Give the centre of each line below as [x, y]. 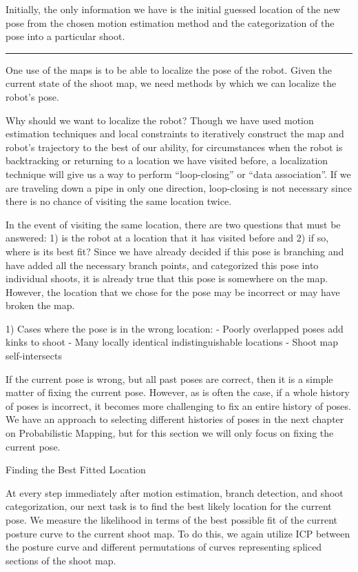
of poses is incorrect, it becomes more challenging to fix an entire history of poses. [178, 405]
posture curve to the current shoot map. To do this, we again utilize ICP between [178, 533]
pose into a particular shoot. [65, 36]
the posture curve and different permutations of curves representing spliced [164, 547]
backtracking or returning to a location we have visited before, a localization [167, 160]
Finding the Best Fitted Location [76, 470]
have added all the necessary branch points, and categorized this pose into [162, 265]
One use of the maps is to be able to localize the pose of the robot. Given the [169, 69]
